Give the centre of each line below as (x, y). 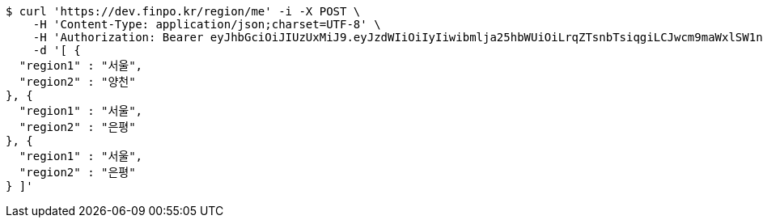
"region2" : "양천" (77, 82)
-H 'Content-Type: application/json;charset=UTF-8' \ (207, 24)
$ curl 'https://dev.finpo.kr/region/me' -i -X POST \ (183, 11)
